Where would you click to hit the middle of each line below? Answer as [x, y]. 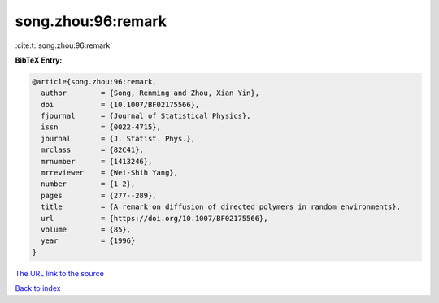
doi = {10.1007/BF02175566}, [120, 104]
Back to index [38, 288]
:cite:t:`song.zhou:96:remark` [64, 45]
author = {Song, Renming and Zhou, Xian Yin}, [150, 93]
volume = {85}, [86, 229]
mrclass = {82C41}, [92, 150]
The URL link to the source [60, 273]
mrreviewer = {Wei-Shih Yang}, [110, 173]
